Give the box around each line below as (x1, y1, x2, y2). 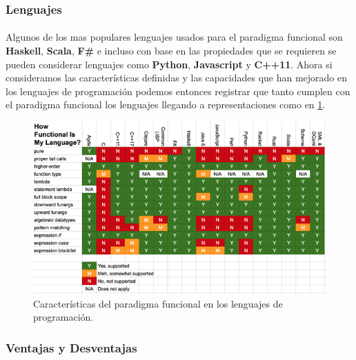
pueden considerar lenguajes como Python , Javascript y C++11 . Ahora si (6, 57, 333, 71)
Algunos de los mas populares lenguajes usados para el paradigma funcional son (6, 30, 343, 44)
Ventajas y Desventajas (6, 339, 137, 356)
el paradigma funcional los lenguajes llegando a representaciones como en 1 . (6, 97, 326, 112)
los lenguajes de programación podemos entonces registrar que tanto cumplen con (6, 83, 350, 98)
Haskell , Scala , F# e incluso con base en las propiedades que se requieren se (6, 43, 337, 58)
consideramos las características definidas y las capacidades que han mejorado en (6, 70, 348, 85)
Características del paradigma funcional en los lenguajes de (33, 296, 283, 310)
